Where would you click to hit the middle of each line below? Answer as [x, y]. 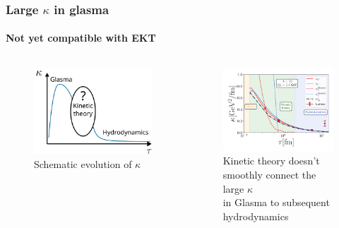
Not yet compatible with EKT [81, 38]
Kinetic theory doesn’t [271, 161]
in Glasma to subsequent [276, 202]
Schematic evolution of [83, 163]
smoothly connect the [269, 175]
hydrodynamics [256, 216]
